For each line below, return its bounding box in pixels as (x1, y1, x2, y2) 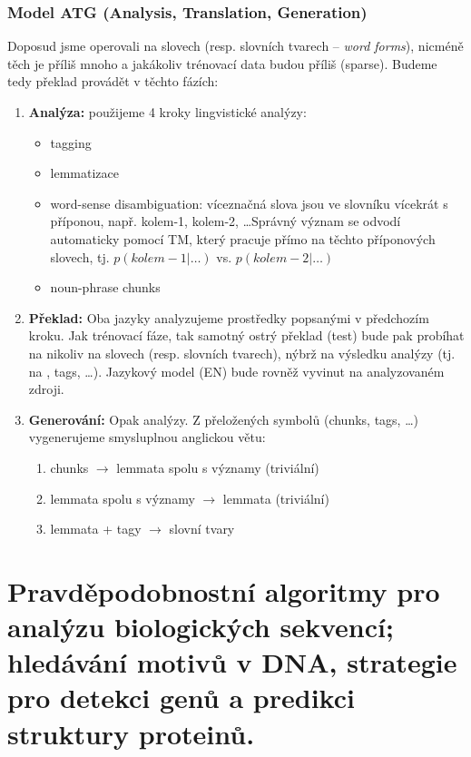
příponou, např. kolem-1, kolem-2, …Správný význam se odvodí (50, 211, 401, 231)
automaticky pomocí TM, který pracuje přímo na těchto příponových (50, 229, 436, 248)
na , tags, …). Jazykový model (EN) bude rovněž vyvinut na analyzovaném (28, 361, 445, 380)
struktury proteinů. (7, 714, 255, 752)
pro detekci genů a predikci (7, 679, 355, 716)
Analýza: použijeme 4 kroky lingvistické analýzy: (28, 103, 307, 121)
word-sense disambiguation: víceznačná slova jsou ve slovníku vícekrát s (50, 193, 448, 212)
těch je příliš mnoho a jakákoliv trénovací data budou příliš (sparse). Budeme (7, 54, 437, 73)
